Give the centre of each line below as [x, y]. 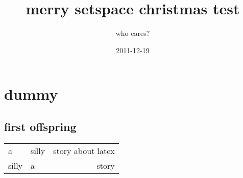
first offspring [40, 126]
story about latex [84, 150]
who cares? [133, 33]
